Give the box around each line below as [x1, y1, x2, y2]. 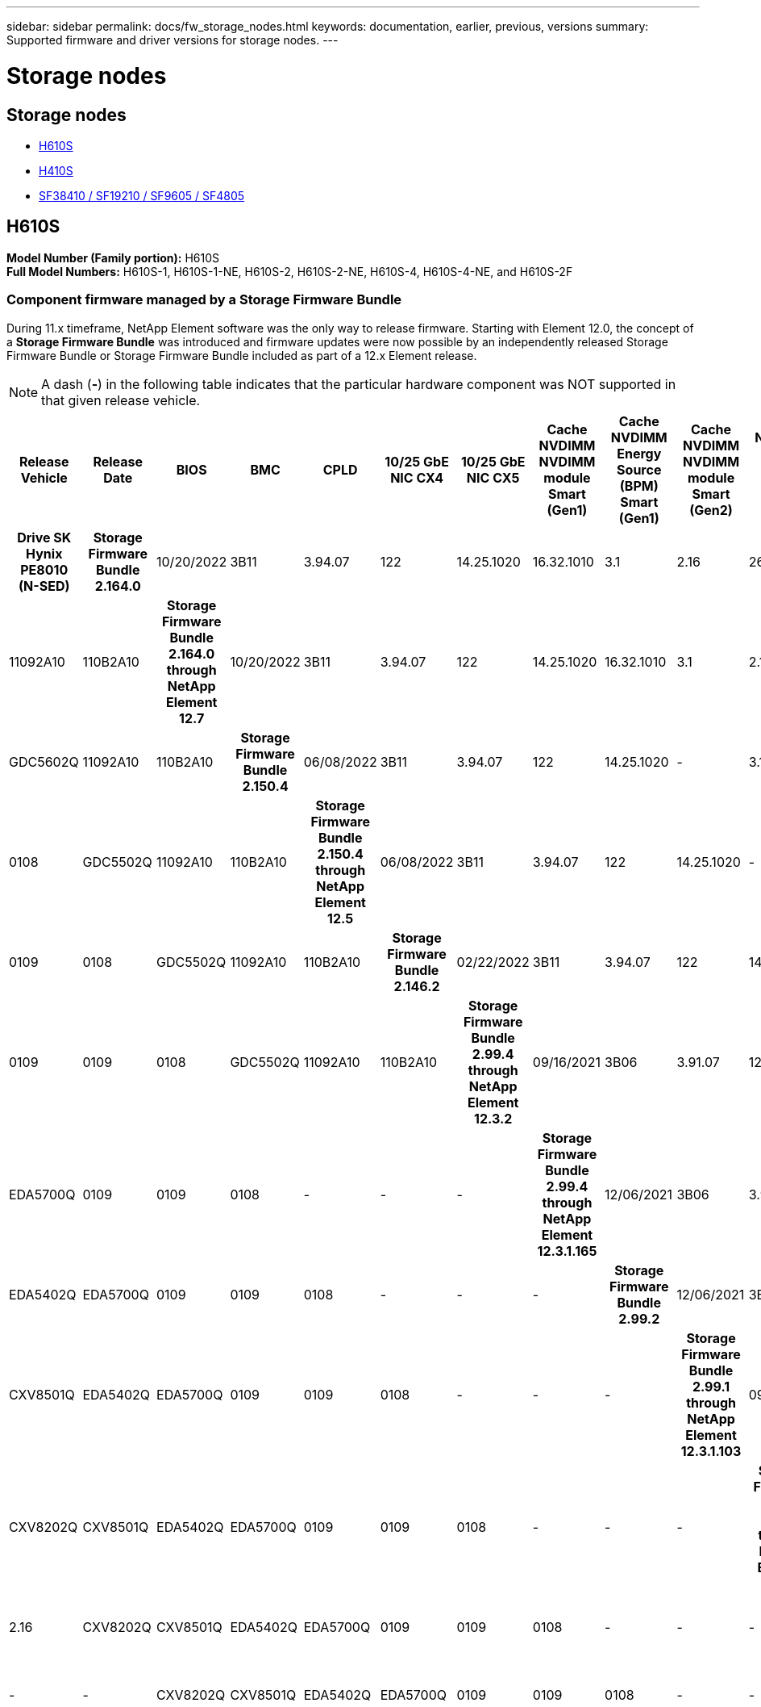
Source [617, 461, 662, 478]
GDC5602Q [9, 753, 79, 770]
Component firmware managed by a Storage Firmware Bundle [6, 291, 402, 308]
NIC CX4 [390, 469, 444, 486]
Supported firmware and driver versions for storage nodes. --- [6, 33, 339, 47]
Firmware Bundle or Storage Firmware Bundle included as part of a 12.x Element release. [6, 348, 477, 362]
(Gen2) [689, 501, 733, 518]
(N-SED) [19, 577, 70, 594]
